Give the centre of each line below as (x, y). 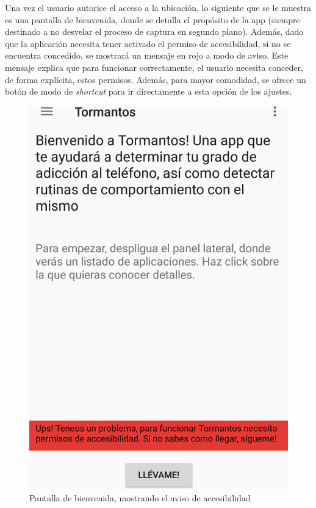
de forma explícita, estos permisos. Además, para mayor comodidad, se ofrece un (156, 79)
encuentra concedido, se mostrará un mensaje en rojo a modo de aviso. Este (147, 55)
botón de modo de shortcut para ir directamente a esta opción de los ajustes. (149, 91)
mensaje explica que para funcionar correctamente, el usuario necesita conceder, (154, 67)
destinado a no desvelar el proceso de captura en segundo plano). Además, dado (154, 31)
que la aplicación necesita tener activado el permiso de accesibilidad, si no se (148, 43)
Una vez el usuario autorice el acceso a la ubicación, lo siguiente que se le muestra (158, 7)
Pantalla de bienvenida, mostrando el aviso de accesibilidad (140, 497)
